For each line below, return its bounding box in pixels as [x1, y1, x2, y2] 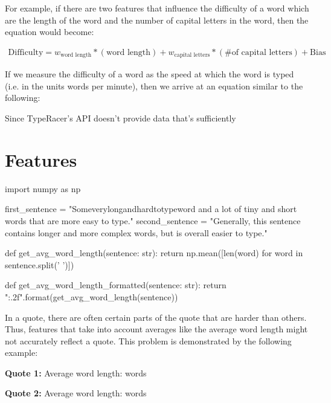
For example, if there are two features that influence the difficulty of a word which [5, 2, 309, 14]
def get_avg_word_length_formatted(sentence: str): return [5, 279, 227, 291]
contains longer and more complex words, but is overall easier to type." [5, 226, 268, 239]
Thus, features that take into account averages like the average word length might [5, 323, 308, 335]
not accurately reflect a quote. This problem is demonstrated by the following [5, 334, 292, 347]
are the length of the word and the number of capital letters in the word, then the [5, 13, 309, 26]
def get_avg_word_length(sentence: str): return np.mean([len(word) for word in [5, 247, 303, 259]
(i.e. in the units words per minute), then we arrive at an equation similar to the [5, 79, 303, 92]
